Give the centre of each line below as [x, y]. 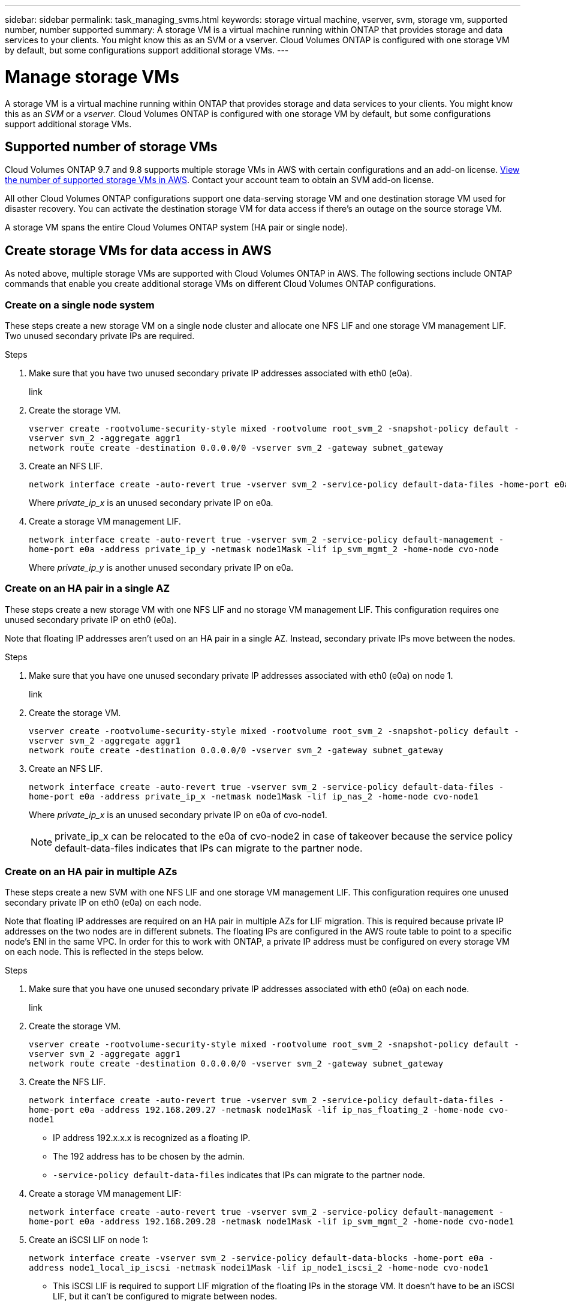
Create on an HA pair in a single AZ [88, 588]
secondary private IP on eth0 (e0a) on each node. [103, 903]
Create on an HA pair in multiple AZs [91, 872]
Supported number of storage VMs [111, 146]
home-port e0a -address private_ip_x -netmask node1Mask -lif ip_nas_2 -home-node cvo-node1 [254, 796]
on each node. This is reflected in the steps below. [104, 952]
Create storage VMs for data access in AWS [138, 250]
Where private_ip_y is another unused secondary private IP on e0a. [161, 567]
